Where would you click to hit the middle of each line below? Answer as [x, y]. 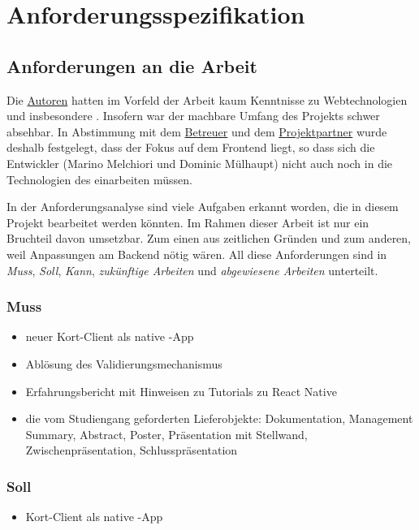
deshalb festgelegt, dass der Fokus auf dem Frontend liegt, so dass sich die [191, 147]
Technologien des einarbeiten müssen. [99, 179]
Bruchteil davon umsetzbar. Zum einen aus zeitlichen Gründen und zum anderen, [209, 238]
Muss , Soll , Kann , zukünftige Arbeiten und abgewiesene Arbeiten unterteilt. [192, 270]
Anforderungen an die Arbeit [132, 65]
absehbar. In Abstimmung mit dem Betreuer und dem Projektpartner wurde [197, 131]
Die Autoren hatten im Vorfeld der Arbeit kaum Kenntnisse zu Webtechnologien [207, 99]
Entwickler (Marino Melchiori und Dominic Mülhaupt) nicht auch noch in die [200, 163]
